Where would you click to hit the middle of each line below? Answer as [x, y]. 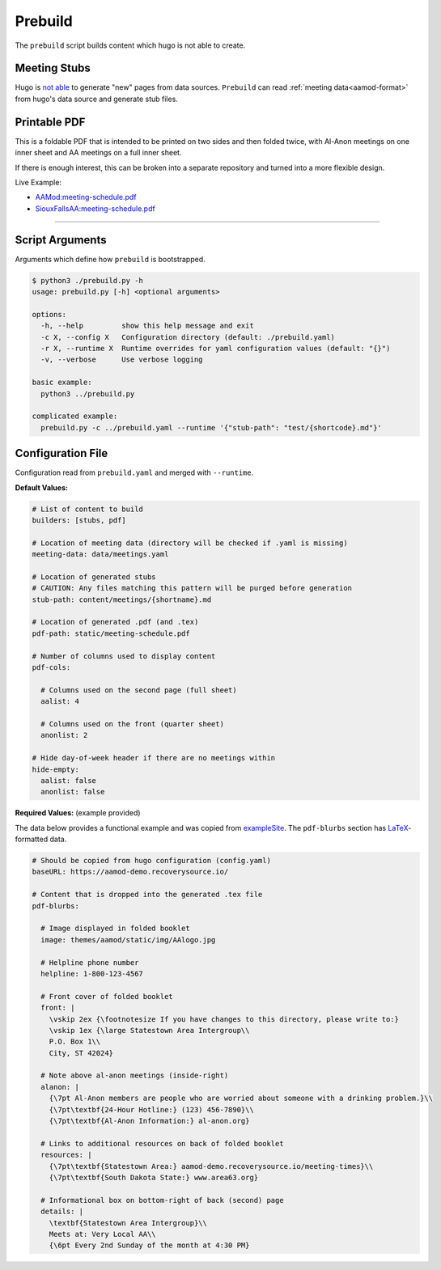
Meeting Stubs [53, 68]
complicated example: [75, 416]
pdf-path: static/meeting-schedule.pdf [111, 633]
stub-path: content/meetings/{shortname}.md [122, 599]
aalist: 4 [60, 701]
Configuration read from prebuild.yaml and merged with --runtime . [134, 472]
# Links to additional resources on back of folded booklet [162, 1143]
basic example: [62, 383]
